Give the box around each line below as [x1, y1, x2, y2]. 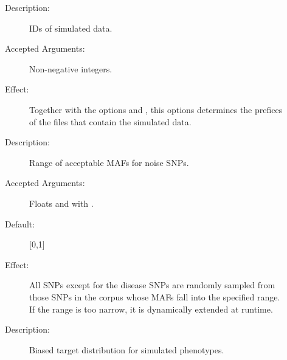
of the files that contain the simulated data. [29, 115, 192, 128]
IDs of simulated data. [29, 21, 112, 34]
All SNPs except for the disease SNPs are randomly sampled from [29, 279, 275, 291]
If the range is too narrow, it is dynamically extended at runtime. [29, 302, 273, 315]
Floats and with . [29, 196, 94, 209]
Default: [5, 217, 35, 230]
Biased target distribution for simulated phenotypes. [29, 343, 224, 356]
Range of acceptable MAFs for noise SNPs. [29, 156, 189, 168]
